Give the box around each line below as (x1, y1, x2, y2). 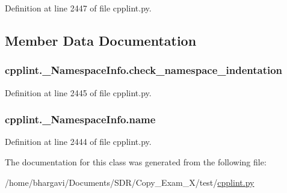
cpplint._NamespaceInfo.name (5, 112, 156, 127)
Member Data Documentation (5, 31, 197, 49)
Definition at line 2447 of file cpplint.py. (5, 2, 152, 14)
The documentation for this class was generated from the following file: (5, 156, 267, 168)
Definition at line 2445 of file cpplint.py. (5, 86, 152, 99)
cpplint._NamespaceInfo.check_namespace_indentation (5, 63, 283, 78)
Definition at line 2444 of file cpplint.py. (5, 135, 152, 148)
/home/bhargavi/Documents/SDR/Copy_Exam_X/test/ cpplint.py (5, 176, 255, 188)
